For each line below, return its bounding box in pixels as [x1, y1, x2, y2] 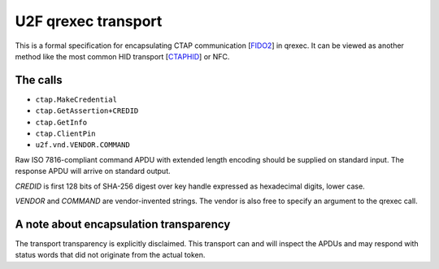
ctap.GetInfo [35, 118, 88, 127]
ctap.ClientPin [35, 129, 97, 138]
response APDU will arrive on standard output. [15, 167, 171, 176]
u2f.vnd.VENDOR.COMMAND [35, 141, 130, 150]
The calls [15, 73, 63, 87]
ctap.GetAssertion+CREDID [35, 106, 139, 115]
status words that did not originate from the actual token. [15, 250, 206, 260]
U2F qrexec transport [15, 12, 163, 30]
